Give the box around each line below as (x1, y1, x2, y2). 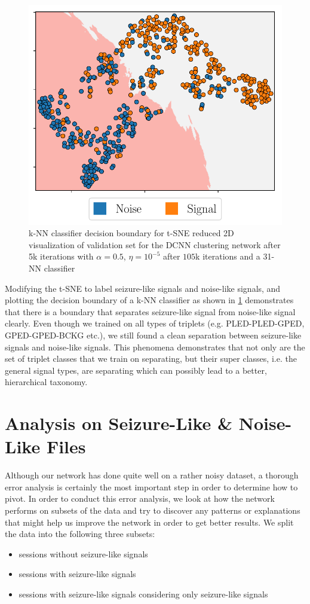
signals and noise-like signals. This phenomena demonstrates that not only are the (5, 340, 305, 353)
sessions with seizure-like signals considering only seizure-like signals (19, 587, 268, 600)
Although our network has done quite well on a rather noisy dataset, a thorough (5, 469, 299, 481)
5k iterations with (29, 250, 94, 263)
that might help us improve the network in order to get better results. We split (5, 515, 294, 528)
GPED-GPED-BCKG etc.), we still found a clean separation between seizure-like (5, 328, 302, 341)
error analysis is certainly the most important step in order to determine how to (5, 480, 298, 493)
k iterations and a (195, 250, 260, 263)
